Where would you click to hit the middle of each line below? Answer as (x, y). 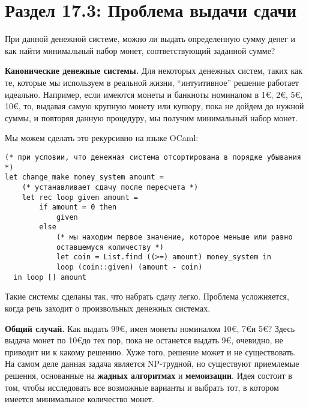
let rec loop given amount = (80, 197)
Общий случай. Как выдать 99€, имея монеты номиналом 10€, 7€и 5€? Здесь (150, 328)
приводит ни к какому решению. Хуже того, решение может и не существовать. (151, 351)
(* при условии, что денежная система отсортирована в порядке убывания (153, 157)
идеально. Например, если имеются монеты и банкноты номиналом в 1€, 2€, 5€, (154, 94)
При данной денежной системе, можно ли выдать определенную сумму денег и (150, 39)
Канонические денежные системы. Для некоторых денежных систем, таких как (154, 71)
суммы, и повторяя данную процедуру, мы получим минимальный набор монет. (151, 117)
